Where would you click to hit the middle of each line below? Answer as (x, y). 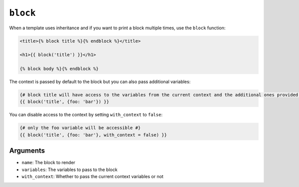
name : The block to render (49, 163)
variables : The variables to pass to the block (70, 170)
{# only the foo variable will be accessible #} (80, 128)
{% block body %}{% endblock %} (59, 69)
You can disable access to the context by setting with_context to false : (86, 115)
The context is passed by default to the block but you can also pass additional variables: (100, 82)
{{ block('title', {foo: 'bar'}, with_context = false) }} (93, 135)
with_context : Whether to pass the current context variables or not (93, 177)
